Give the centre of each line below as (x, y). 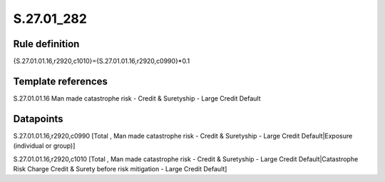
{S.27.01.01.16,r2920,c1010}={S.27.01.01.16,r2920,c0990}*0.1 (102, 61)
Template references (61, 81)
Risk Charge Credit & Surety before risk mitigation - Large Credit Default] (120, 169)
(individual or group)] (44, 146)
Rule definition (46, 44)
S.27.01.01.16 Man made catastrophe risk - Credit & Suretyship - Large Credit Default (137, 98)
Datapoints (38, 119)
